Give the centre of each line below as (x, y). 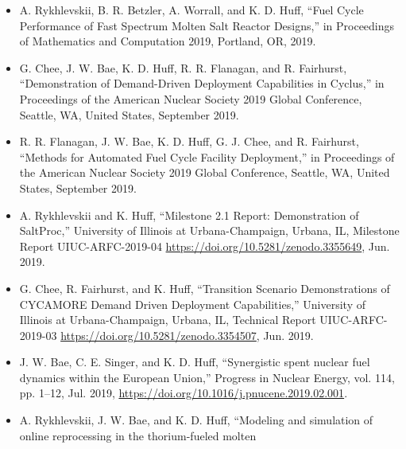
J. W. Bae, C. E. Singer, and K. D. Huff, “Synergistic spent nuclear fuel (195, 362)
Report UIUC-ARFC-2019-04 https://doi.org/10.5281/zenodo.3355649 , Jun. (205, 246)
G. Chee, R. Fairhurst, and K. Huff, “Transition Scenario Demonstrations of (205, 288)
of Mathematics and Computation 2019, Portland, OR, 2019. (168, 41)
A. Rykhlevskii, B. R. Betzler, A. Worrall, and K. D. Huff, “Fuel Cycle (191, 10)
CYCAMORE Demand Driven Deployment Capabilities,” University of (193, 304)
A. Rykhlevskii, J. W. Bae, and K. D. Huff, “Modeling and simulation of (196, 420)
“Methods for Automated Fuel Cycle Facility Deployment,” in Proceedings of (207, 156)
